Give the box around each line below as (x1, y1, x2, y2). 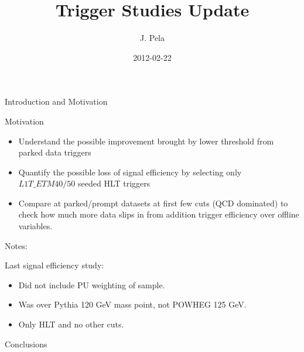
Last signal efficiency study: (5, 259, 104, 271)
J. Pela (140, 32, 165, 44)
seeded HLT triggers (77, 177, 151, 189)
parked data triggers (18, 146, 91, 158)
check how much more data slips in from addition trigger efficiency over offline (18, 208, 299, 220)
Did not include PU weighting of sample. (18, 278, 165, 291)
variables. (18, 220, 53, 232)
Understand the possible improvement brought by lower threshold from (18, 134, 274, 147)
